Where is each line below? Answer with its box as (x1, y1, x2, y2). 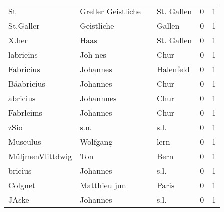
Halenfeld (156, 63, 190, 75)
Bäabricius (8, 78, 45, 89)
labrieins (8, 49, 38, 60)
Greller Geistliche (80, 5, 141, 17)
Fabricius (8, 63, 40, 75)
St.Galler (8, 20, 40, 31)
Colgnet (8, 179, 36, 191)
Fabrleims (8, 107, 42, 118)
